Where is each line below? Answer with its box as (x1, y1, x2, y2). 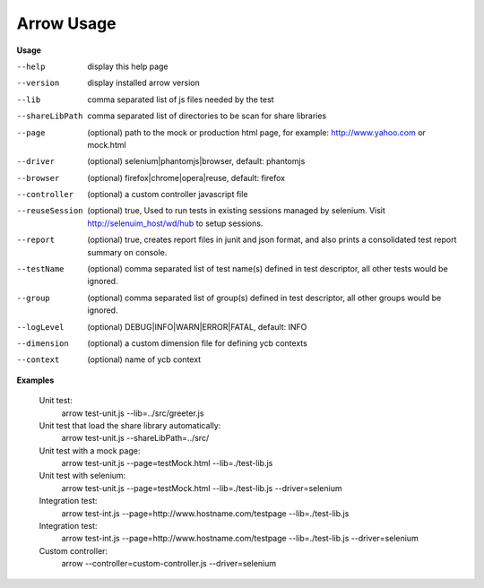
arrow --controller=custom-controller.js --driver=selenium (61, 558, 277, 569)
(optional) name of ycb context (87, 354, 202, 365)
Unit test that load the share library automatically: (39, 419, 221, 430)
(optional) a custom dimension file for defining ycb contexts (87, 337, 308, 349)
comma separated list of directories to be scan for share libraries (87, 110, 327, 121)
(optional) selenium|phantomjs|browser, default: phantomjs (87, 156, 306, 167)
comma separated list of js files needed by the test (87, 94, 274, 105)
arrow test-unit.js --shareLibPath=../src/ (61, 433, 210, 444)
